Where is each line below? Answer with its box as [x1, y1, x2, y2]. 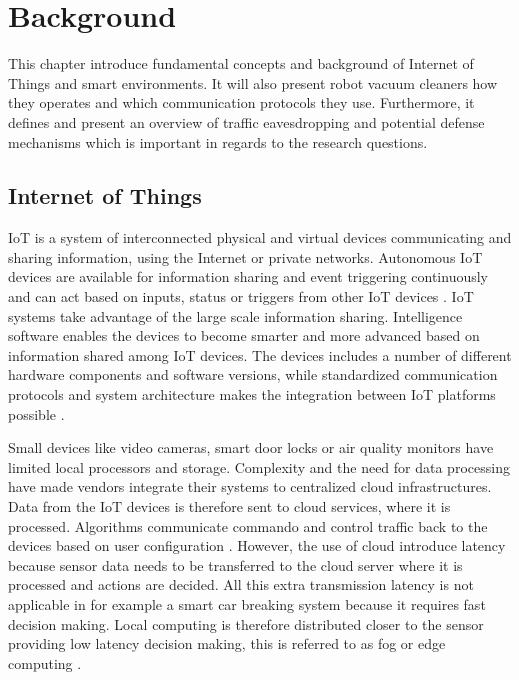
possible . [8, 403, 65, 424]
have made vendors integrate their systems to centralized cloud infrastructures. [8, 476, 492, 497]
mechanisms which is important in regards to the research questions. [8, 131, 428, 152]
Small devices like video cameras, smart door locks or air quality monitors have [8, 437, 494, 458]
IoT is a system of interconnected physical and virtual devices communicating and [8, 227, 512, 248]
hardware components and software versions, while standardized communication [8, 364, 498, 385]
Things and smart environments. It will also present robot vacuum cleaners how [8, 72, 498, 93]
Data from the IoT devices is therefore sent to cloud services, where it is [8, 496, 451, 517]
